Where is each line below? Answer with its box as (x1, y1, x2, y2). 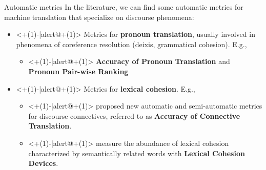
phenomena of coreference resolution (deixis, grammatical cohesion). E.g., (16, 38, 247, 49)
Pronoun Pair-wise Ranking (28, 66, 129, 76)
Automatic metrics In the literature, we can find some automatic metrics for (4, 2, 243, 12)
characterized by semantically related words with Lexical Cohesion (28, 147, 245, 158)
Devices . (28, 158, 58, 168)
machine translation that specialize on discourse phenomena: (4, 11, 194, 22)
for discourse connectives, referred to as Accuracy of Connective (28, 110, 240, 121)
